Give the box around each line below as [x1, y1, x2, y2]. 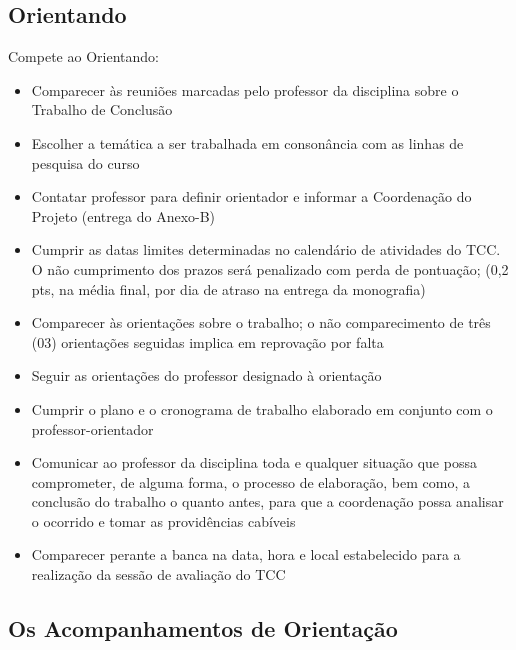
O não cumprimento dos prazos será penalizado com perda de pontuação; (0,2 [31, 258, 509, 279]
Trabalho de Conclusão [31, 99, 173, 120]
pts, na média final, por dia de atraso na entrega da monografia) [31, 278, 426, 299]
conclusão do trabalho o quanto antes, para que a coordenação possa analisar [31, 491, 504, 512]
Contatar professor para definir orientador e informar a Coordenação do [31, 186, 472, 207]
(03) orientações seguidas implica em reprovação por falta [31, 331, 384, 352]
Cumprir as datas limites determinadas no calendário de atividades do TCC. [31, 239, 501, 260]
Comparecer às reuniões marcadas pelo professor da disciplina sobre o [31, 79, 459, 100]
